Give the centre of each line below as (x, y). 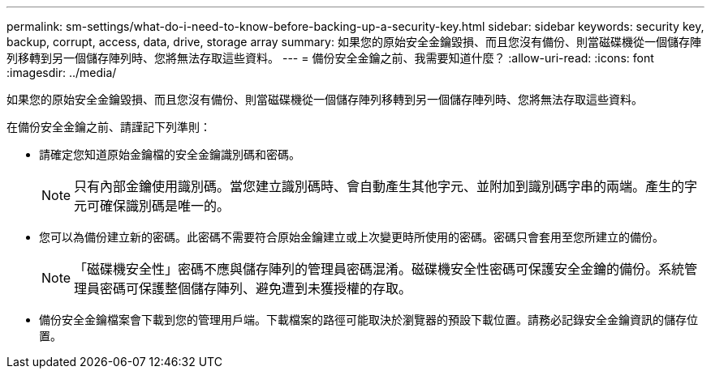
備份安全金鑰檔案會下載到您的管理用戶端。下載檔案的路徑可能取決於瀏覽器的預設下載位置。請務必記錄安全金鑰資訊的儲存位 (368, 320)
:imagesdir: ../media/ (62, 72)
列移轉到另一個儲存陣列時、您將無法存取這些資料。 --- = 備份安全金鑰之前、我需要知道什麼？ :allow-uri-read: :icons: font (330, 58)
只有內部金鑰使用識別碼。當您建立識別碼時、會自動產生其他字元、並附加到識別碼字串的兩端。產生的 (379, 186)
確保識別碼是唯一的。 (165, 206)
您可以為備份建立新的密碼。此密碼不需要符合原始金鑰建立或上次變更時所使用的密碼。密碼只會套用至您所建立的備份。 (351, 237)
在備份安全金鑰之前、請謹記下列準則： (109, 127)
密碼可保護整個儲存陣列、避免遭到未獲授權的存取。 (256, 288)
